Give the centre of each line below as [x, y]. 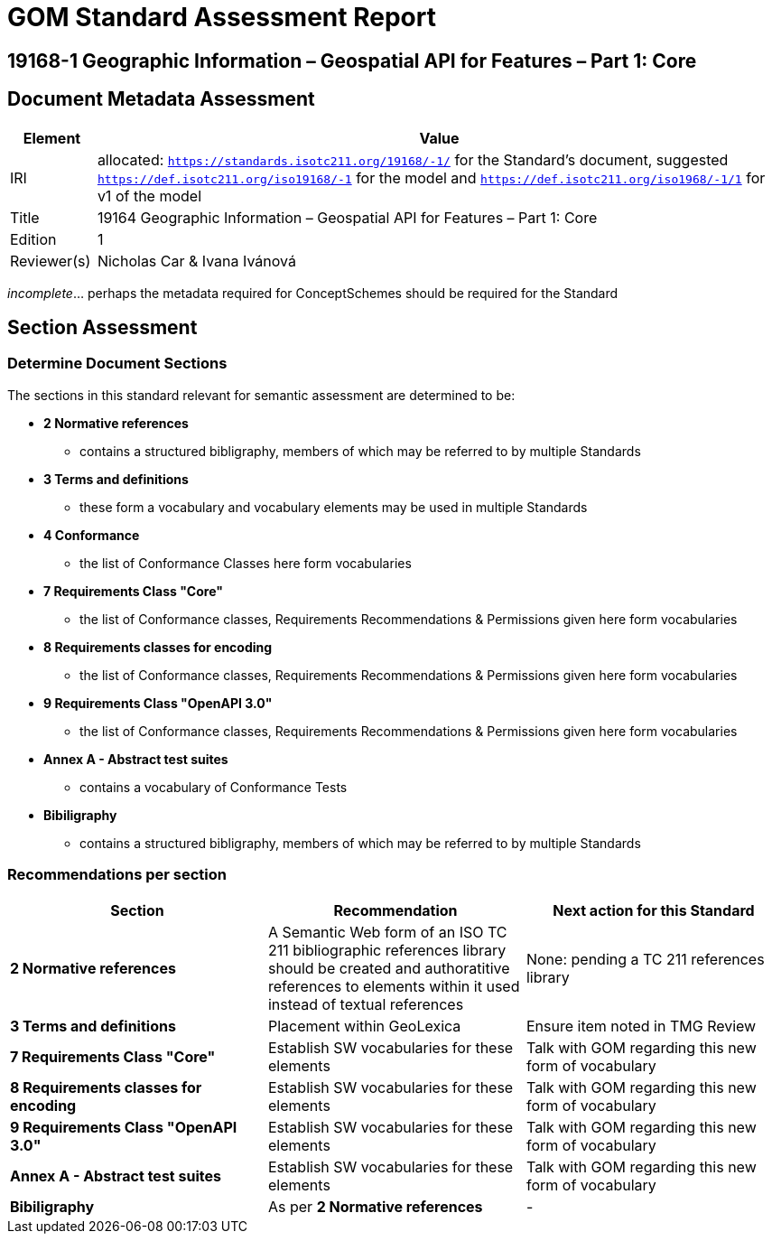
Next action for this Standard [654, 910]
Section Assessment [102, 328]
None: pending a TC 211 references [645, 959]
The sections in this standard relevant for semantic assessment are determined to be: [261, 395]
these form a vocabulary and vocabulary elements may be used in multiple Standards [334, 507]
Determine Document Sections [117, 364]
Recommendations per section [117, 875]
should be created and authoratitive [389, 968]
